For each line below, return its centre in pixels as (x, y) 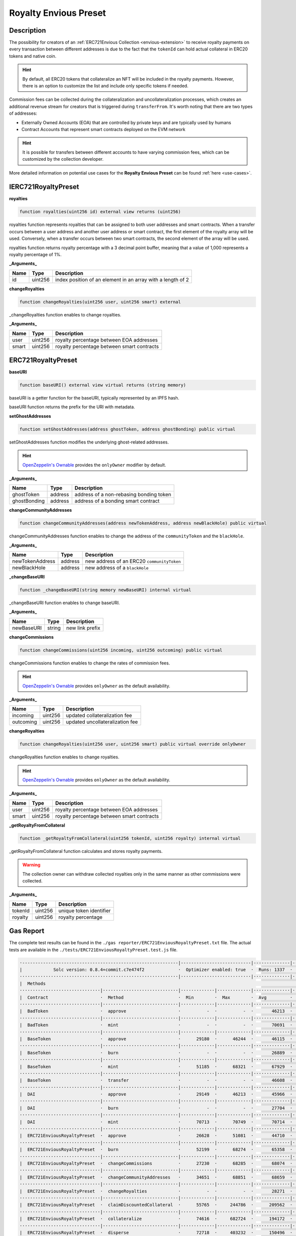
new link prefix (83, 628)
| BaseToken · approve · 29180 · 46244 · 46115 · (156, 1039)
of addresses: (23, 113)
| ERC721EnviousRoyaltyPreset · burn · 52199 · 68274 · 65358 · (156, 1150)
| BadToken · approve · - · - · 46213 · (156, 1011)
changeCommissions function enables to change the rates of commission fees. (90, 663)
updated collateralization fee (99, 715)
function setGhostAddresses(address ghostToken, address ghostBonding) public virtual (128, 429)
